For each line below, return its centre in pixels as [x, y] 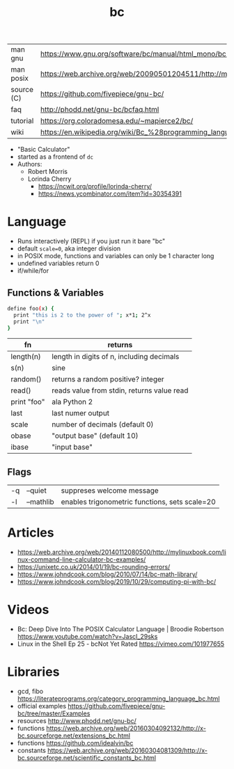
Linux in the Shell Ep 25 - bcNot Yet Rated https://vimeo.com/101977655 [121, 644]
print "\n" [29, 322]
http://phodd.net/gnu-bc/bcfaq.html [100, 110]
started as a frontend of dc [55, 157]
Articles [31, 533]
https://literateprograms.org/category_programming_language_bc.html [118, 699]
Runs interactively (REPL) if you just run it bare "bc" [91, 241]
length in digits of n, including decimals [116, 357]
